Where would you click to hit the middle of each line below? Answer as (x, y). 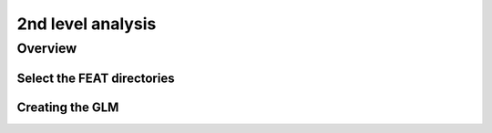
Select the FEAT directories (96, 78)
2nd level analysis (87, 24)
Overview (47, 48)
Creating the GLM (68, 107)
